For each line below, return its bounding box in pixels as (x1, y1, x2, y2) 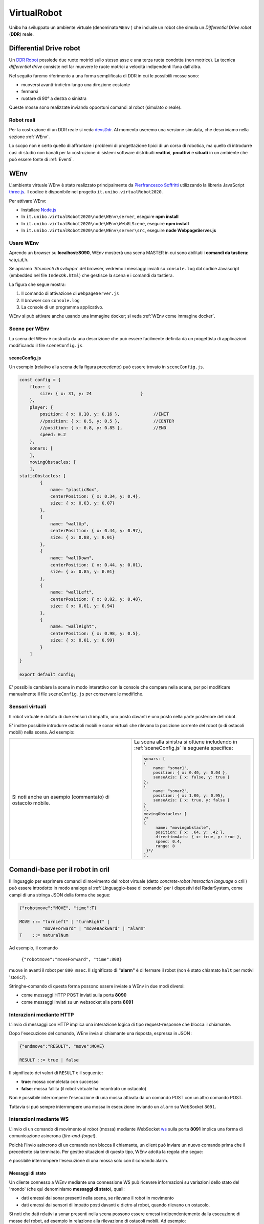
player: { (29, 404, 53, 410)
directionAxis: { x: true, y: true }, (155, 834, 242, 839)
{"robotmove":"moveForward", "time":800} (21, 956, 122, 962)
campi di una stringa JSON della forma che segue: (9, 892, 111, 898)
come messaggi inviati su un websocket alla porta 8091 (21, 999, 133, 1005)
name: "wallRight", (50, 624, 97, 629)
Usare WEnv (9, 239, 39, 246)
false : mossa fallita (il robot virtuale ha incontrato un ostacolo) (21, 1085, 147, 1091)
